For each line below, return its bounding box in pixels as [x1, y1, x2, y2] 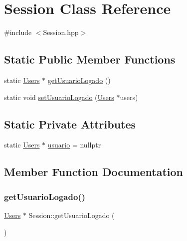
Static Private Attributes [4, 116, 136, 131]
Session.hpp [43, 27, 79, 37]
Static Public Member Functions [4, 51, 176, 67]
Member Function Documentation [4, 164, 184, 179]
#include [4, 27, 32, 37]
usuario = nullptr [47, 139, 101, 150]
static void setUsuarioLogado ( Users [4, 91, 114, 102]
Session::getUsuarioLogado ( [28, 209, 115, 220]
